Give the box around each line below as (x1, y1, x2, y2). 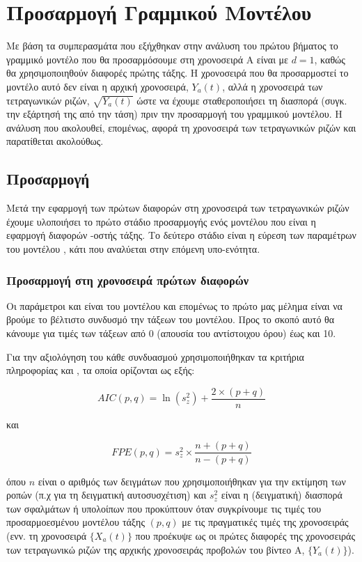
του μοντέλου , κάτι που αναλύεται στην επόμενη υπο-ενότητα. (6, 242, 260, 256)
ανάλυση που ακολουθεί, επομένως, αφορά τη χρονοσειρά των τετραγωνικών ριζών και (6, 120, 356, 134)
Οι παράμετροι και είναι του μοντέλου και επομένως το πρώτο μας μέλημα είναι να (6, 298, 343, 313)
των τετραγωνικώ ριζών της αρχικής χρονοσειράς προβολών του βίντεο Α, (6, 542, 305, 556)
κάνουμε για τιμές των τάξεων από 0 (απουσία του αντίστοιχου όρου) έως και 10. (6, 326, 336, 341)
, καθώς (314, 52, 345, 66)
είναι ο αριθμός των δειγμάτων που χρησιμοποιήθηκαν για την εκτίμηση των (38, 474, 346, 488)
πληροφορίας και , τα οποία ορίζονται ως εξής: (6, 363, 195, 377)
